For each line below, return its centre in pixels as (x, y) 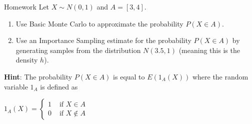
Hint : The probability (38, 76)
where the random (220, 76)
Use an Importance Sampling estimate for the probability (103, 40)
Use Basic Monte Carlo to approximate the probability (99, 23)
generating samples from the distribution (78, 50)
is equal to (129, 76)
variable (16, 86)
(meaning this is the (209, 50)
